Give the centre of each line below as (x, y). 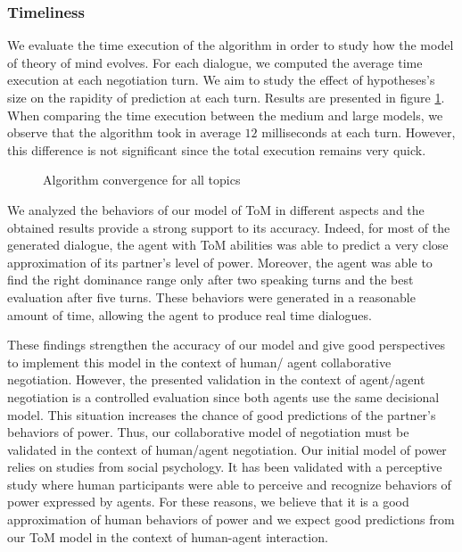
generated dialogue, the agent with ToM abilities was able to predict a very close (228, 245)
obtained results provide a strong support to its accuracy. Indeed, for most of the (229, 227)
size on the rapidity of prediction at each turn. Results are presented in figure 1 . (226, 97)
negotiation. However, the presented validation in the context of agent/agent (216, 379)
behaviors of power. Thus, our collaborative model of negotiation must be (208, 432)
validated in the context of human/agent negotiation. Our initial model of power (227, 449)
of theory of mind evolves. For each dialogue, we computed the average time (215, 62)
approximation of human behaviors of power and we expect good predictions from (231, 519)
